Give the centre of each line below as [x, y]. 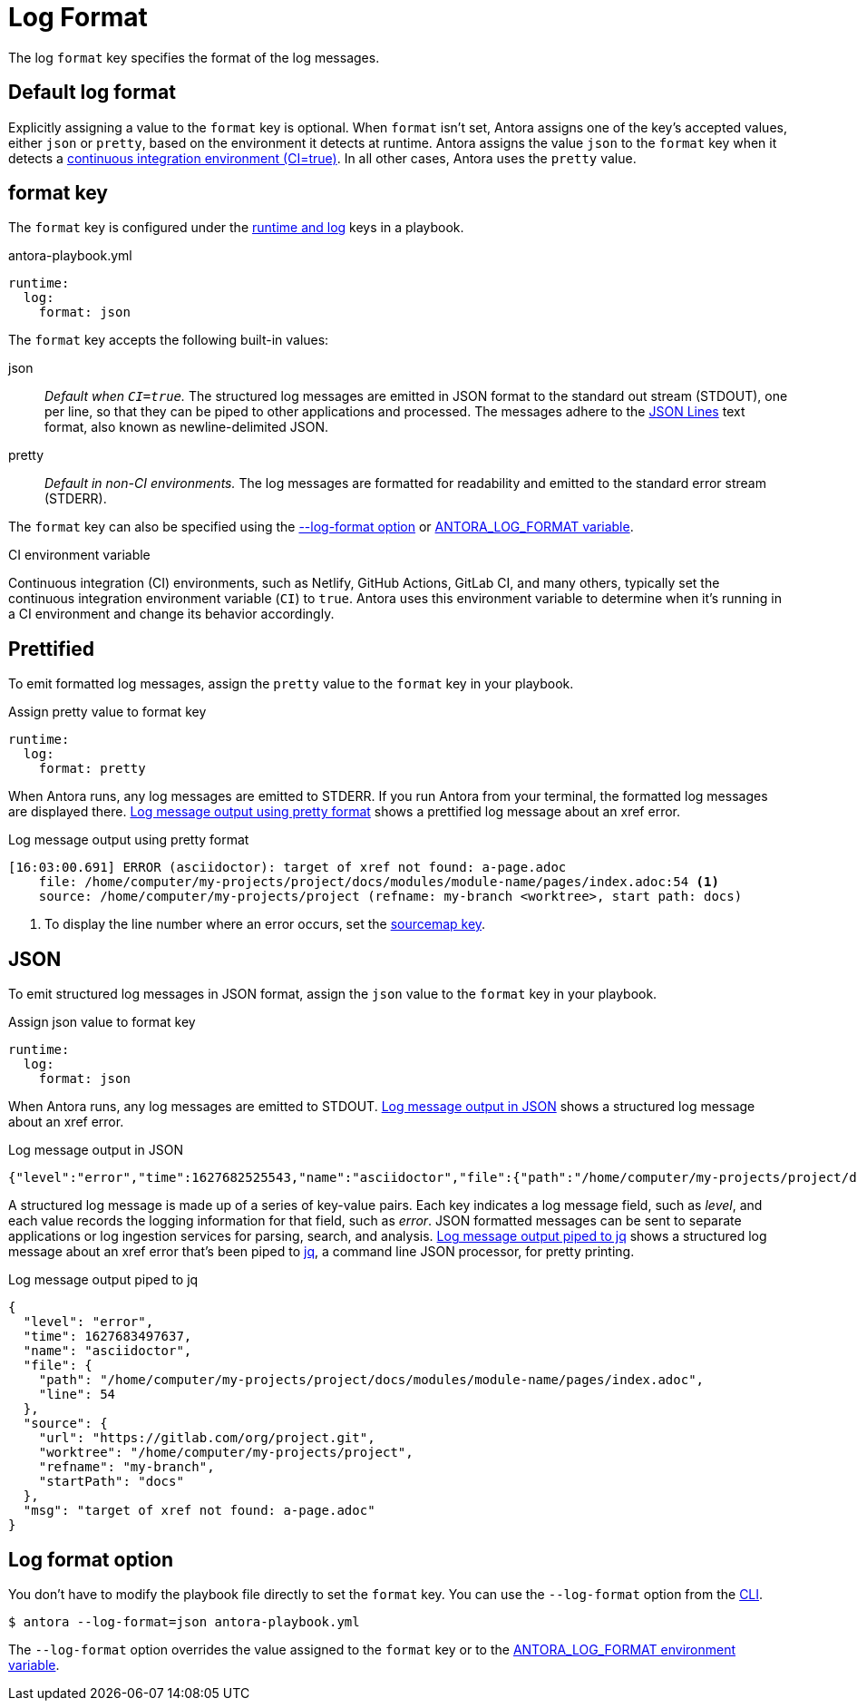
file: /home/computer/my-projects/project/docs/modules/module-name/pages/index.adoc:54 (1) [379, 882]
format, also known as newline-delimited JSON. [187, 427]
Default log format [92, 93]
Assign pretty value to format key [107, 712]
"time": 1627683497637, [107, 1337]
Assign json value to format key [102, 1022]
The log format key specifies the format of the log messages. [194, 57]
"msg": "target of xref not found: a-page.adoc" [199, 1511]
